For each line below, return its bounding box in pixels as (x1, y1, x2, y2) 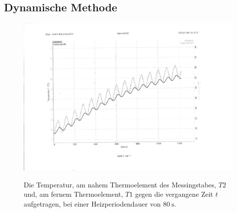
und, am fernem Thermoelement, (24, 189, 123, 199)
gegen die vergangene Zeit (135, 189, 213, 199)
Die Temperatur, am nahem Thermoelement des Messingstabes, (24, 179, 216, 189)
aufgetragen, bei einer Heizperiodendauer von (24, 199, 161, 209)
